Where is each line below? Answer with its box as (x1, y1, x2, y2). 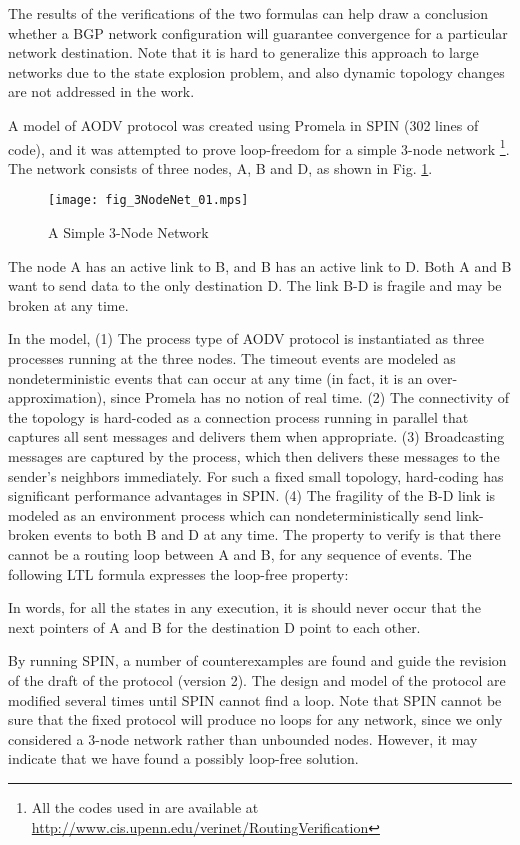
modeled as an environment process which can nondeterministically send (8, 504, 452, 525)
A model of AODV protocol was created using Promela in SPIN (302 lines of (8, 114, 479, 135)
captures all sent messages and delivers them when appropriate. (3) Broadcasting (8, 426, 505, 447)
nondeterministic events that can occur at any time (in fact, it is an (8, 367, 423, 388)
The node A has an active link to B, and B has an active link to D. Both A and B (8, 255, 512, 276)
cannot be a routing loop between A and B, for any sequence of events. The (8, 543, 472, 564)
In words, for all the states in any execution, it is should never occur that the (8, 597, 482, 618)
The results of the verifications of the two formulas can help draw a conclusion (8, 3, 489, 23)
